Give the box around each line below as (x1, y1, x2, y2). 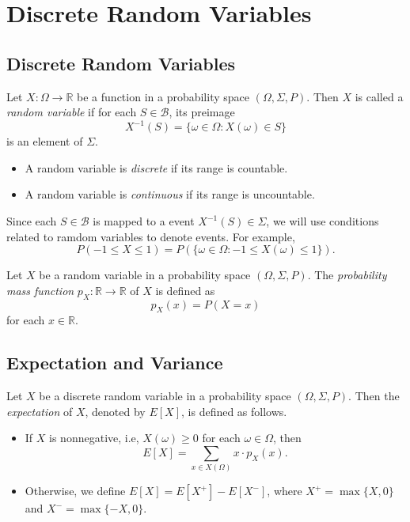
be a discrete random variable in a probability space (39, 388, 291, 404)
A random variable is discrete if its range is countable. (25, 159, 288, 176)
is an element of (6, 133, 83, 149)
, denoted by (85, 403, 146, 419)
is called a (355, 88, 404, 104)
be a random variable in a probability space (39, 267, 251, 283)
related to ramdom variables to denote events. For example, (6, 228, 295, 244)
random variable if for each (6, 104, 137, 120)
